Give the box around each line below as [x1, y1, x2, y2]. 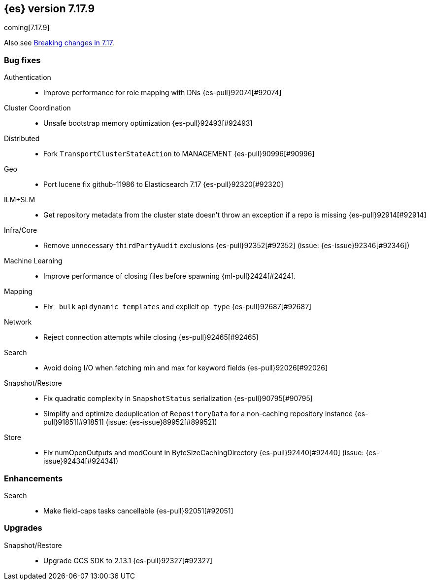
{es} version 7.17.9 [4, 2, 95, 15]
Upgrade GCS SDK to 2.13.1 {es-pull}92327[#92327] [43, 556, 213, 565]
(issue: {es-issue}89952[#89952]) [105, 418, 217, 427]
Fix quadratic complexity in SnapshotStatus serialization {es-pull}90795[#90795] [43, 394, 313, 403]
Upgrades [4, 523, 42, 533]
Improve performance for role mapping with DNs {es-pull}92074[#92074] [43, 88, 282, 97]
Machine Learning [4, 256, 63, 265]
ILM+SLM [4, 195, 35, 204]
